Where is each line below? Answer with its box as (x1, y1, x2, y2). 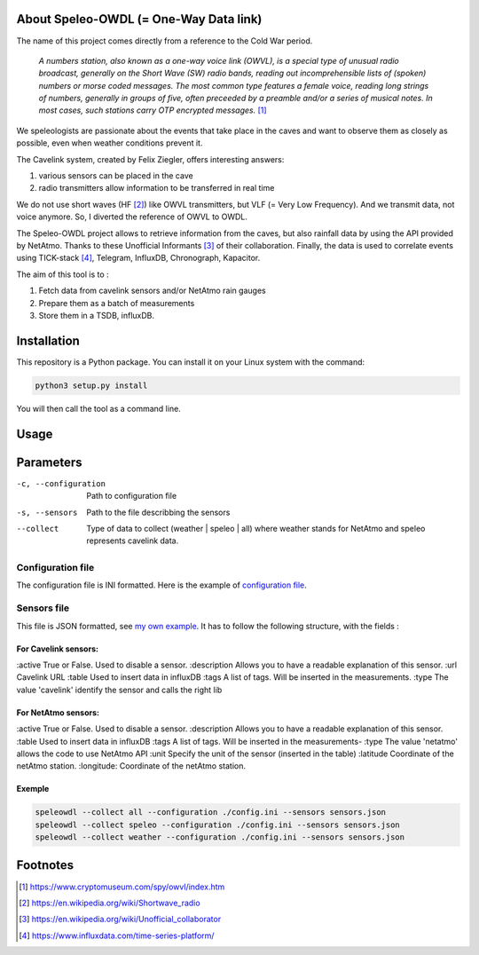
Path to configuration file (86, 491, 177, 501)
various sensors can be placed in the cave (38, 170, 194, 181)
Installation (16, 333, 80, 348)
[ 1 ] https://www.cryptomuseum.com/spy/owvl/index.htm (19, 881, 225, 892)
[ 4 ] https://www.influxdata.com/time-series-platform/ (19, 930, 215, 941)
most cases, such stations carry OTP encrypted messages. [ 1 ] (38, 105, 267, 115)
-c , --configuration (16, 478, 106, 488)
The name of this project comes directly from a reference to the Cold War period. (16, 36, 313, 46)
